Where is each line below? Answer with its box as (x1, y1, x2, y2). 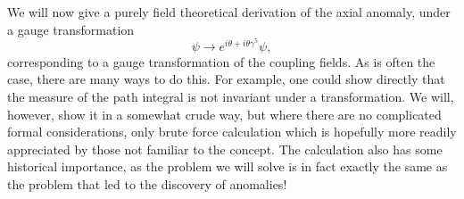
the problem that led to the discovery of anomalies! (7, 174, 287, 193)
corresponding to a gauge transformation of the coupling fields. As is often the (7, 52, 435, 70)
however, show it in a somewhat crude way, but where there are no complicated (7, 104, 442, 123)
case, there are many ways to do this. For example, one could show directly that (7, 70, 445, 88)
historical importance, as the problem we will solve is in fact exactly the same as (7, 157, 448, 176)
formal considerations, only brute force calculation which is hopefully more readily (7, 122, 457, 141)
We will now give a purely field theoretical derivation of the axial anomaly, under (7, 3, 451, 21)
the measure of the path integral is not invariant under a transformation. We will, (7, 87, 454, 105)
